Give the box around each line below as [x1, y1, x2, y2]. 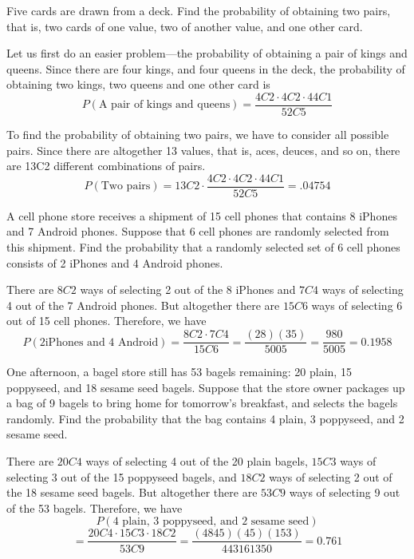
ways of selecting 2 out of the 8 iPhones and [80, 281, 296, 298]
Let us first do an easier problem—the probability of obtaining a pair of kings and [6, 45, 408, 61]
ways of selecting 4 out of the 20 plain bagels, [85, 453, 308, 470]
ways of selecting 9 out [289, 484, 400, 501]
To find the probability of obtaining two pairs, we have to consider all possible [6, 126, 389, 143]
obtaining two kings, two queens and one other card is [6, 76, 270, 93]
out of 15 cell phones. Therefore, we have [6, 312, 207, 329]
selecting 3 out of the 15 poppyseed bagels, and [6, 468, 237, 485]
